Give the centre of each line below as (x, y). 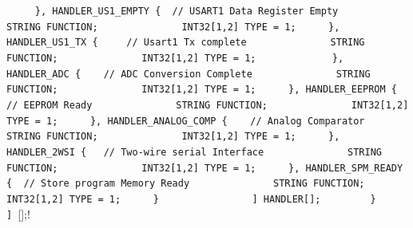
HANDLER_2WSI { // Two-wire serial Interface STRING (195, 152)
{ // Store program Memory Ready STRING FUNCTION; (186, 184)
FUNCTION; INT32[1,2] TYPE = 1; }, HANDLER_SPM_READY (205, 168)
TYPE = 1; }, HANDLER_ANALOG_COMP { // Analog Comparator (186, 121)
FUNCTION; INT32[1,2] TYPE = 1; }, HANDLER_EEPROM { (202, 90)
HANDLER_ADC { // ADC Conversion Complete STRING (189, 74)
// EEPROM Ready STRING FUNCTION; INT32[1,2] (208, 105)
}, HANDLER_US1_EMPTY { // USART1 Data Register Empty (187, 11)
